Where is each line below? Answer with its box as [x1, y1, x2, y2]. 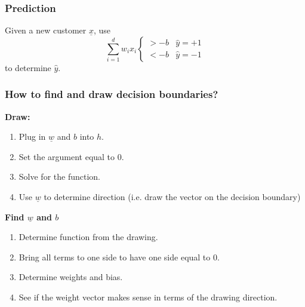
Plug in [19, 130, 46, 143]
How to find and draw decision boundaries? [5, 87, 218, 102]
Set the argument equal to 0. [19, 150, 124, 162]
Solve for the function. [19, 170, 100, 183]
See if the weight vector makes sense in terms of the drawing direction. [19, 290, 278, 303]
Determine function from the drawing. [19, 231, 158, 243]
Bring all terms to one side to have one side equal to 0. [19, 250, 220, 263]
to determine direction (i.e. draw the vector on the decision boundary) [44, 191, 301, 202]
